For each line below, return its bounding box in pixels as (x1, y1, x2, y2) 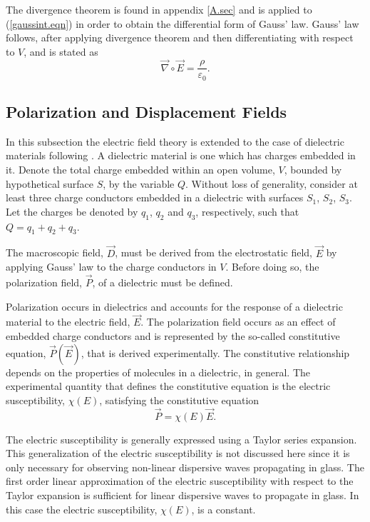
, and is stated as (24, 44, 98, 59)
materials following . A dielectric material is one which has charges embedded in (6, 148, 356, 163)
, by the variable (103, 176, 175, 191)
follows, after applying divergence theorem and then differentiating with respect (6, 30, 354, 45)
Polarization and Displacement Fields (6, 101, 287, 123)
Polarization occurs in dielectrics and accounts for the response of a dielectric (6, 298, 343, 313)
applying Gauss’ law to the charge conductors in (6, 259, 217, 274)
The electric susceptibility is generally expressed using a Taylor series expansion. (6, 431, 357, 446)
